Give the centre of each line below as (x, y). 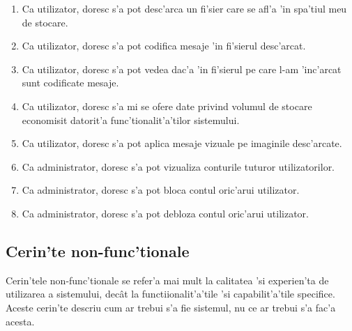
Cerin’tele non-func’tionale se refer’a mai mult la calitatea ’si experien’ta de (167, 280)
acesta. (20, 321)
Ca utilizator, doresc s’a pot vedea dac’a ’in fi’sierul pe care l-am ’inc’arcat (182, 69)
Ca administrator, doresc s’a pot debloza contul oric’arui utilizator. (165, 213)
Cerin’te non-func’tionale (98, 251)
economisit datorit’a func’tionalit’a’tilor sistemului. (131, 120)
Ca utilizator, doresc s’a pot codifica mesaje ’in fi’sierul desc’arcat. (164, 46)
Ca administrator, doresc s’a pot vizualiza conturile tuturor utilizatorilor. (178, 166)
